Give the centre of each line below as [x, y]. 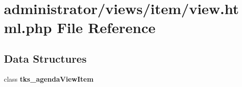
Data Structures [45, 58]
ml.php [28, 27]
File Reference [106, 27]
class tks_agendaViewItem [49, 78]
